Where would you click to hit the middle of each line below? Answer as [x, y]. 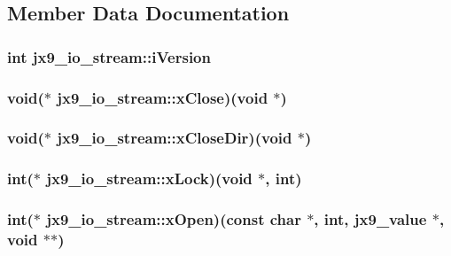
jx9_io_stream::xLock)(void [149, 178]
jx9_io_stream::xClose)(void [163, 97]
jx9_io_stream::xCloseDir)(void [175, 138]
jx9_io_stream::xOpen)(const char [174, 219]
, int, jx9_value [370, 219]
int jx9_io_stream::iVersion [109, 56]
